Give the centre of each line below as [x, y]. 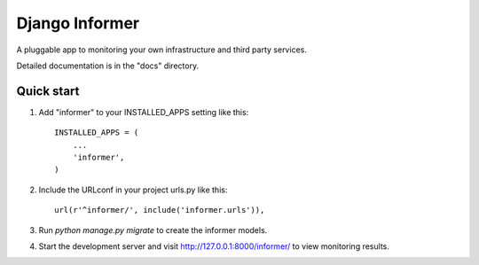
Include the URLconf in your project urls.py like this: [133, 190]
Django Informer [78, 23]
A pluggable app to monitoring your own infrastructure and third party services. [162, 50]
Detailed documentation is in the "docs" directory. [108, 66]
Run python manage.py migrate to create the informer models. [153, 230]
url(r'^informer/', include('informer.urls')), [160, 210]
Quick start [48, 91]
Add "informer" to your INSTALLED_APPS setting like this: [144, 112]
